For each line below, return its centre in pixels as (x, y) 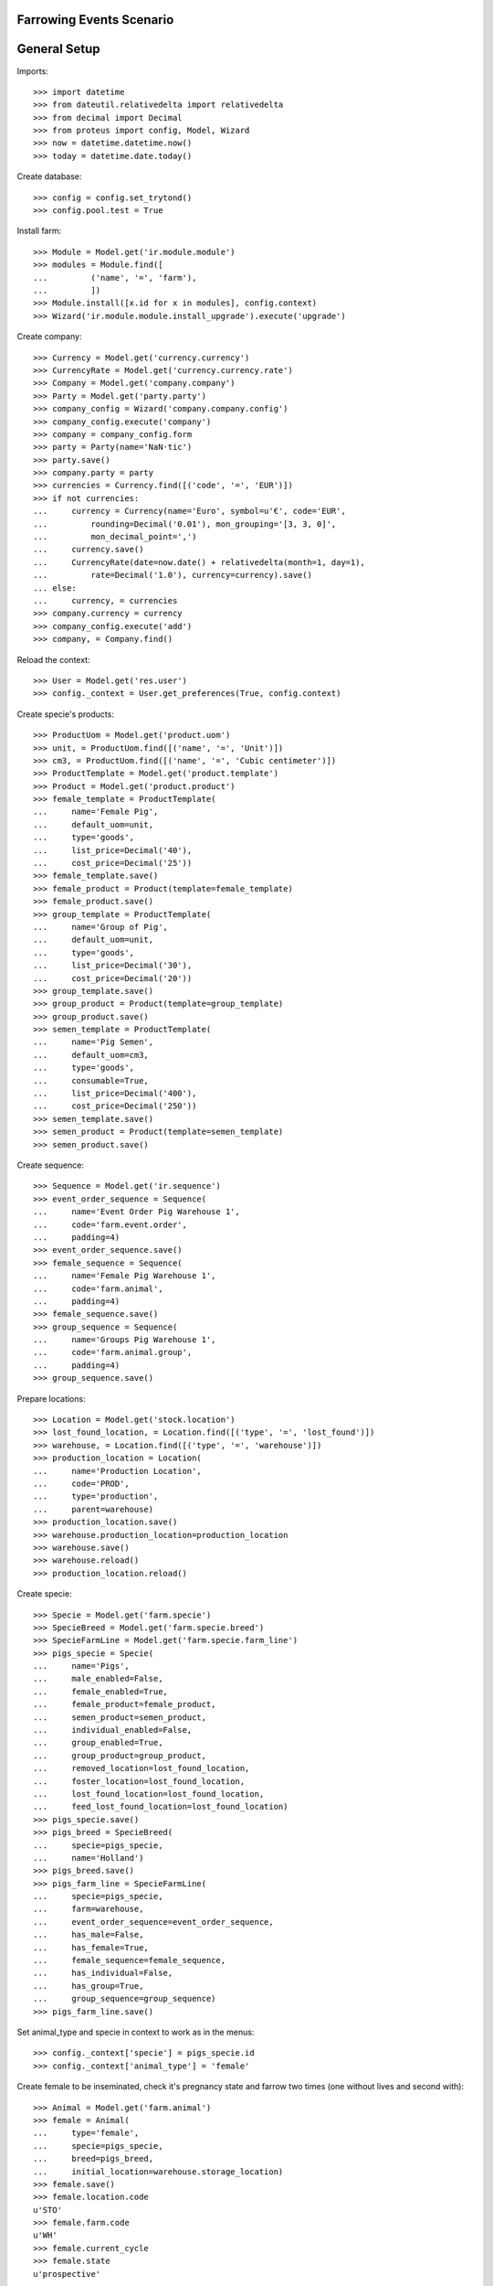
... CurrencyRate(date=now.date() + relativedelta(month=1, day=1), (199, 562)
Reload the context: (53, 659)
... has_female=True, (91, 1947)
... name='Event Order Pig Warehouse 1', (137, 1212)
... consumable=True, (91, 1080)
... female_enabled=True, (101, 1691)
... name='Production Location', (118, 1471)
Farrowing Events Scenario (95, 20)
